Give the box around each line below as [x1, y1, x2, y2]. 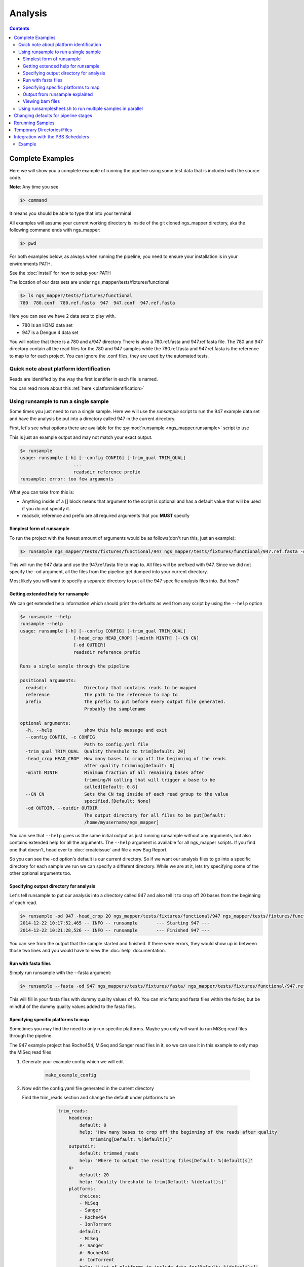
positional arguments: [20, 678, 77, 684]
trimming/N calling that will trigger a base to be [84, 777, 215, 782]
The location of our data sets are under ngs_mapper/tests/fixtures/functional [9, 279, 170, 285]
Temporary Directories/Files [14, 127, 72, 133]
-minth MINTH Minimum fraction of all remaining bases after [25, 770, 205, 775]
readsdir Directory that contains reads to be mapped [25, 685, 197, 690]
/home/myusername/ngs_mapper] [84, 819, 159, 826]
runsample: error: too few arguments [20, 476, 114, 482]
